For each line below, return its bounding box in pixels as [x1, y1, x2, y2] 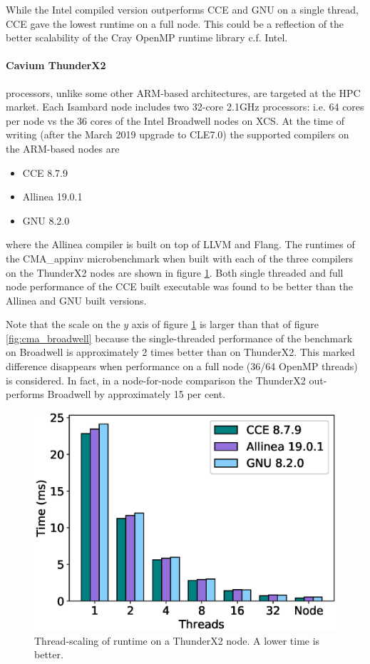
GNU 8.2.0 [22, 213, 70, 228]
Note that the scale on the [6, 317, 120, 332]
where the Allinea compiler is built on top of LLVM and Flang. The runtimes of [6, 237, 355, 252]
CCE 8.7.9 [22, 165, 68, 180]
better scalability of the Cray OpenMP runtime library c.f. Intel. [6, 30, 288, 45]
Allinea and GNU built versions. [6, 292, 147, 307]
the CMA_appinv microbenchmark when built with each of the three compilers [6, 250, 354, 265]
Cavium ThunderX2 [6, 58, 106, 73]
